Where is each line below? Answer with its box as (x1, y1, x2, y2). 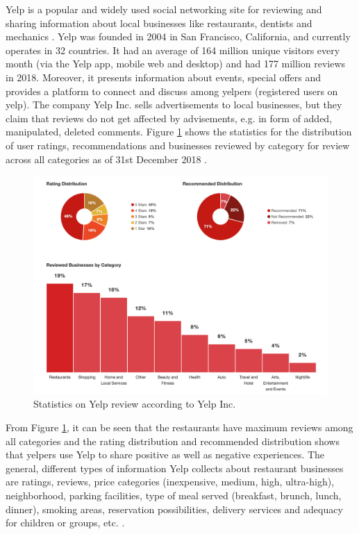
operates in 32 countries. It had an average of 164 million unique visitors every (6, 42, 340, 57)
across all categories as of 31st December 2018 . (6, 151, 207, 166)
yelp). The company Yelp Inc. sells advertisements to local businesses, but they (6, 97, 342, 112)
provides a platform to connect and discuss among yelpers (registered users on (6, 83, 338, 98)
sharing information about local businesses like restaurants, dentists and (6, 15, 312, 30)
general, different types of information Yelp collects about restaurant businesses (6, 460, 344, 475)
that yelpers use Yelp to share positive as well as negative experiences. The (6, 447, 325, 462)
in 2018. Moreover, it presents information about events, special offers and (6, 69, 322, 84)
